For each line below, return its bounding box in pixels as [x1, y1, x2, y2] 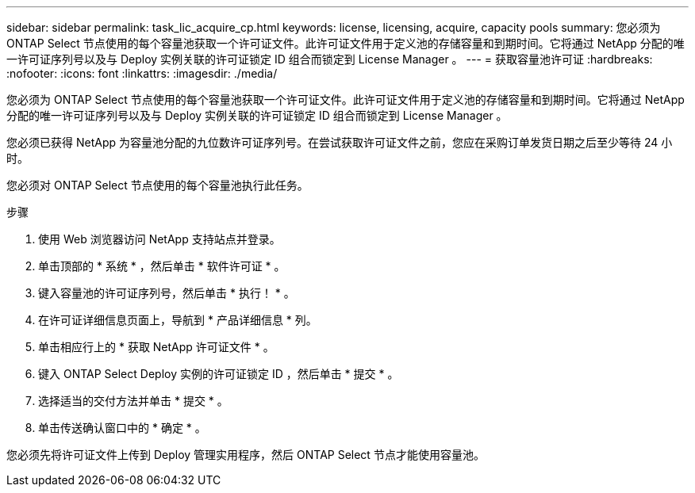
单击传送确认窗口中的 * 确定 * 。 [38, 421, 206, 434]
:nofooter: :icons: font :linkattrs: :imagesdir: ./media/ [6, 67, 278, 80]
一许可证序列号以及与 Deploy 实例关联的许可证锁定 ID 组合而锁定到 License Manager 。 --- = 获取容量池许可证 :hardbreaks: [6, 52, 653, 66]
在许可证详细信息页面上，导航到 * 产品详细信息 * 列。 [38, 313, 317, 327]
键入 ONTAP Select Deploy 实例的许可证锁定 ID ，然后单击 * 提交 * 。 [38, 367, 399, 380]
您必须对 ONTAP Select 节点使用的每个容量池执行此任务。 [6, 178, 309, 192]
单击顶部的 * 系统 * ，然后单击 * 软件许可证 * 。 [38, 259, 286, 273]
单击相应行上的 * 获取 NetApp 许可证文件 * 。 [38, 340, 275, 354]
